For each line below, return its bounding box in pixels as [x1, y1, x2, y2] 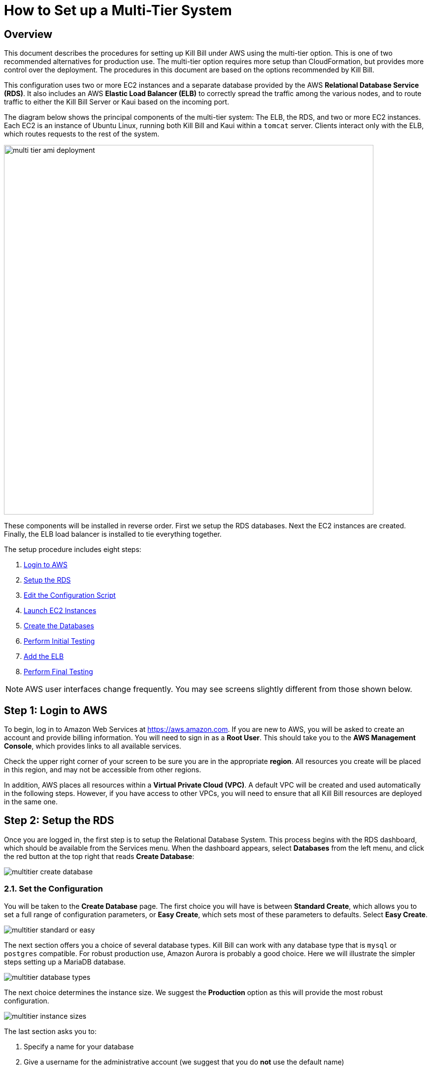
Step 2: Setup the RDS [4, 814, 114, 827]
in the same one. [4, 797, 58, 806]
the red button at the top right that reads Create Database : [4, 852, 195, 861]
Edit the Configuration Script [24, 591, 116, 600]
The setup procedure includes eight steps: [4, 545, 141, 554]
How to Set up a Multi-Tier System [4, 2, 232, 19]
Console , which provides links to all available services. [4, 742, 181, 751]
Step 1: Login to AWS [4, 704, 107, 717]
